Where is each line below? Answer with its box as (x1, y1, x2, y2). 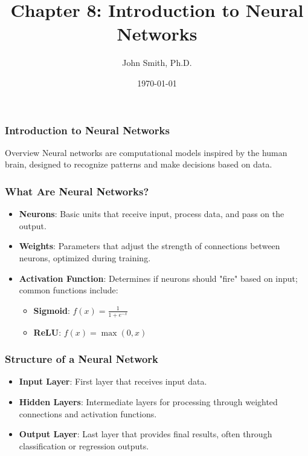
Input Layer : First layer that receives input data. (19, 375, 207, 388)
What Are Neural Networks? (5, 183, 149, 198)
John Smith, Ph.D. (122, 56, 192, 69)
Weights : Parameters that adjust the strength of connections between (19, 239, 280, 252)
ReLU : (33, 325, 62, 338)
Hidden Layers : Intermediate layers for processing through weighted (19, 396, 278, 408)
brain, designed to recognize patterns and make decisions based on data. (5, 158, 272, 171)
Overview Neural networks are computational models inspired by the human (5, 146, 287, 158)
